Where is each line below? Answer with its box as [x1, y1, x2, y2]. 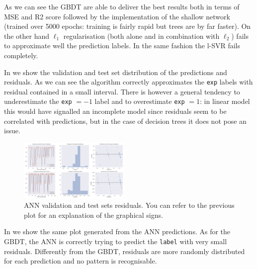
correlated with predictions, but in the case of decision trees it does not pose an [4, 115, 247, 126]
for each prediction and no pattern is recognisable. [4, 256, 157, 266]
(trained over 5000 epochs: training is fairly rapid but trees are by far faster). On [4, 21, 251, 31]
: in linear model [199, 96, 250, 106]
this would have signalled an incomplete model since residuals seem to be [4, 106, 227, 116]
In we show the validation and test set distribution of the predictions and [4, 67, 227, 77]
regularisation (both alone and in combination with [63, 30, 220, 41]
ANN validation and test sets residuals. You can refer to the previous [24, 200, 235, 210]
